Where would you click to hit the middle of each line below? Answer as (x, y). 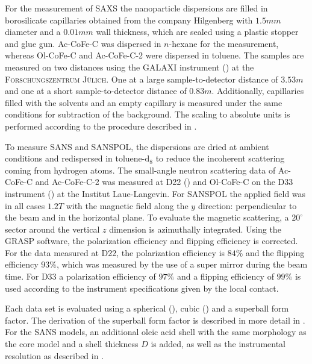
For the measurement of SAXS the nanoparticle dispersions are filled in (136, 8)
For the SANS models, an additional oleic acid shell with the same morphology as (156, 332)
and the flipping (275, 252)
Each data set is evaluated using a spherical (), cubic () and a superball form (147, 308)
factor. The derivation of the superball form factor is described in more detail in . (155, 320)
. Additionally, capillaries (258, 91)
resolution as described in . (55, 355)
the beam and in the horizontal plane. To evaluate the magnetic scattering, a (147, 217)
